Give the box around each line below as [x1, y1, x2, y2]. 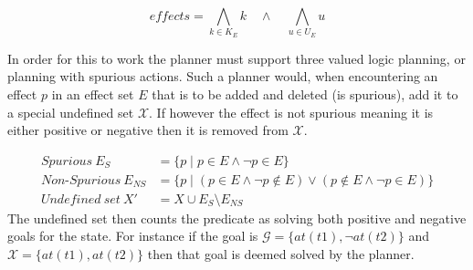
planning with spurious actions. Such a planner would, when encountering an [7, 67, 438, 86]
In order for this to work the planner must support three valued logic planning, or [7, 48, 466, 67]
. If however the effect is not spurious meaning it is [149, 102, 434, 121]
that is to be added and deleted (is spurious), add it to [152, 84, 458, 103]
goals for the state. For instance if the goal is [7, 226, 258, 245]
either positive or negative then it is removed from [7, 120, 289, 140]
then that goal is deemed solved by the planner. [147, 244, 415, 263]
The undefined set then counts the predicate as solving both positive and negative [7, 208, 467, 227]
